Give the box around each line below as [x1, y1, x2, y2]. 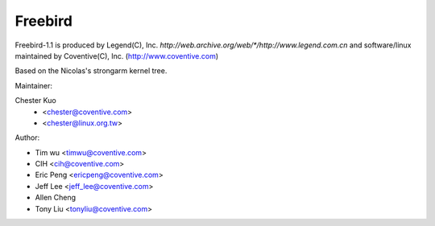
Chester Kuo [14, 96, 56, 105]
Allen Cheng [35, 193, 77, 203]
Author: [14, 133, 40, 142]
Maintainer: [14, 80, 52, 90]
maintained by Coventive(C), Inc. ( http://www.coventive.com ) [14, 51, 219, 60]
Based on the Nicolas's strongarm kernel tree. [14, 66, 168, 76]
